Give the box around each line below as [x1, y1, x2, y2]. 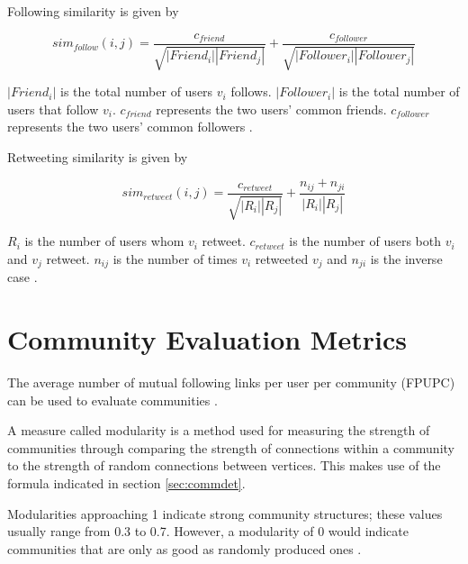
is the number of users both [289, 232, 442, 250]
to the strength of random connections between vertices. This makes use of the [7, 456, 441, 475]
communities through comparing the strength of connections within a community [7, 438, 454, 457]
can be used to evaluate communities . [7, 390, 218, 409]
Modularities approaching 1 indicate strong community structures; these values [7, 504, 443, 523]
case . [7, 268, 38, 287]
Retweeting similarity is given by [7, 147, 188, 166]
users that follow [7, 99, 99, 118]
